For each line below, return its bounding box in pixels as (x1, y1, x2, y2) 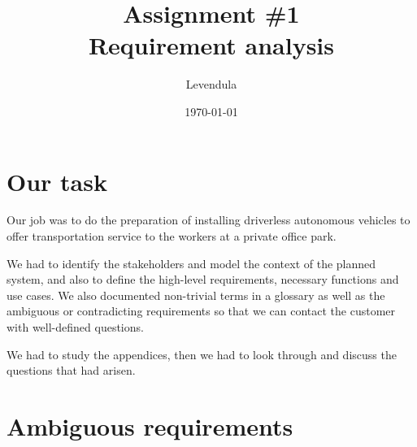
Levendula (185, 76, 237, 93)
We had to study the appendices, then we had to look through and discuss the (7, 345, 397, 362)
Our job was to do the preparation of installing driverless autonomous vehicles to (7, 211, 410, 228)
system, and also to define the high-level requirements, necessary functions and (7, 271, 399, 288)
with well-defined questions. (7, 319, 144, 335)
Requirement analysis (88, 28, 335, 62)
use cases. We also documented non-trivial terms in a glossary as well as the (7, 286, 385, 303)
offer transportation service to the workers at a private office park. (7, 228, 337, 245)
